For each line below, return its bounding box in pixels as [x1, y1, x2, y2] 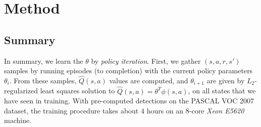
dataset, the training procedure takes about [4, 105, 139, 115]
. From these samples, [9, 75, 77, 85]
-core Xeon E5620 [189, 105, 244, 115]
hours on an [146, 105, 184, 115]
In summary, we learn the [4, 55, 83, 66]
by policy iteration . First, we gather [91, 55, 201, 66]
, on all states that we [188, 85, 256, 96]
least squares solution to [40, 85, 115, 96]
